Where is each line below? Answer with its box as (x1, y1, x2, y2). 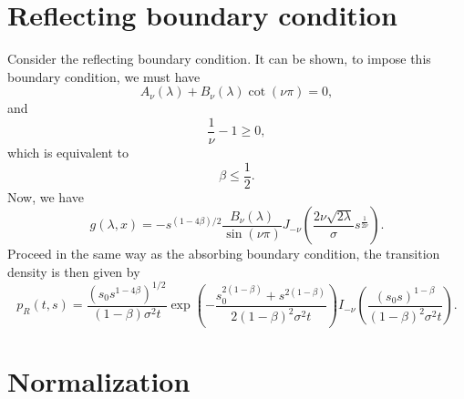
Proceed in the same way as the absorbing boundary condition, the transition (7, 244, 440, 263)
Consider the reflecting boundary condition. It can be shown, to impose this (7, 49, 431, 68)
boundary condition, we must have (7, 66, 201, 86)
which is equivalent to (7, 142, 129, 161)
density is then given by (7, 261, 140, 281)
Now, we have (7, 187, 84, 206)
